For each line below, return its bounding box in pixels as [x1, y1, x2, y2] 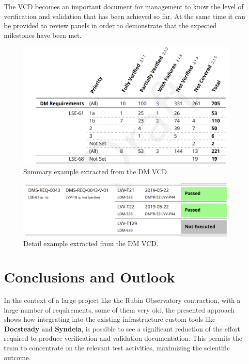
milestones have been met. [4, 30, 82, 40]
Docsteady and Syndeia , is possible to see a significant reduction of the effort [4, 323, 241, 333]
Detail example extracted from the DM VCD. [23, 238, 158, 248]
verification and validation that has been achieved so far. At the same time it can [4, 11, 246, 21]
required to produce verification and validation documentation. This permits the [4, 333, 242, 343]
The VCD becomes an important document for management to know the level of [4, 1, 244, 11]
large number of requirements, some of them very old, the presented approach [4, 304, 234, 314]
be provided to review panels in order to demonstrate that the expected [4, 20, 217, 31]
